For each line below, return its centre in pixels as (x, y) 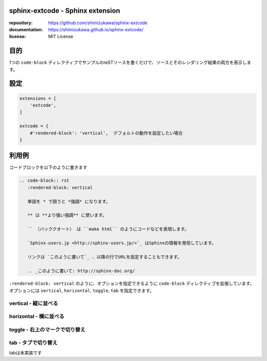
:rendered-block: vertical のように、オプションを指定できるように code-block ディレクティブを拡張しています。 (132, 284)
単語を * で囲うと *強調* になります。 (69, 201)
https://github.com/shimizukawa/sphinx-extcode (98, 23)
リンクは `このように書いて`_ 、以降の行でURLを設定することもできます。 (105, 257)
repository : (21, 23)
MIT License (61, 37)
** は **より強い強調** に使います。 (67, 215)
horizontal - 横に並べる (37, 316)
